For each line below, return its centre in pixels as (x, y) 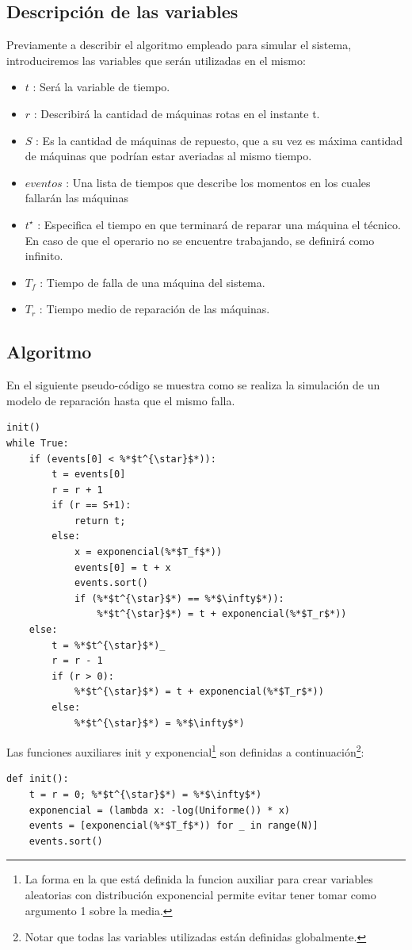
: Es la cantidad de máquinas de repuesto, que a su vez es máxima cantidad (219, 140)
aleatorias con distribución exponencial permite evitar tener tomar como (200, 894)
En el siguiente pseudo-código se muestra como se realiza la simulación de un (193, 385)
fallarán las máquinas (76, 198)
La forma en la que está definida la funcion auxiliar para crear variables (199, 879)
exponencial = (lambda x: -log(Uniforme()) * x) (159, 810)
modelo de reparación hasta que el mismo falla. (121, 400)
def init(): (38, 779)
